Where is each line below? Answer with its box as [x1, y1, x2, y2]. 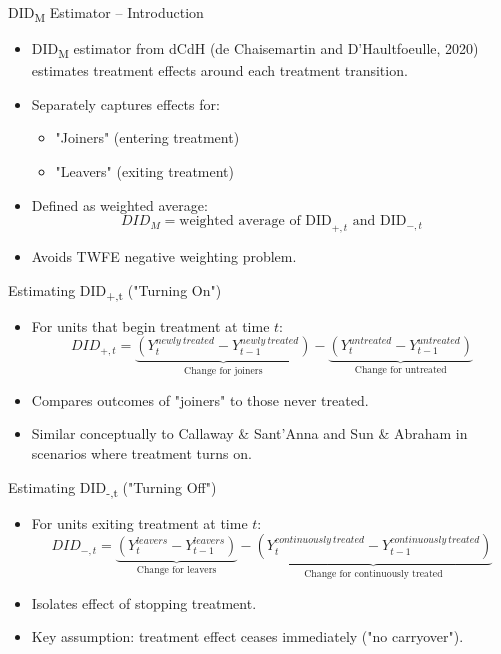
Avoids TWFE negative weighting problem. [31, 246, 297, 267]
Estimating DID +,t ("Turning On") [8, 279, 222, 303]
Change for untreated [354, 365, 447, 376]
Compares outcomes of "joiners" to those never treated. [31, 389, 369, 410]
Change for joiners [184, 366, 263, 377]
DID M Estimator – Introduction [8, 2, 204, 25]
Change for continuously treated [304, 569, 443, 580]
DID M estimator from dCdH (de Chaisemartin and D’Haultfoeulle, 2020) [31, 38, 479, 61]
